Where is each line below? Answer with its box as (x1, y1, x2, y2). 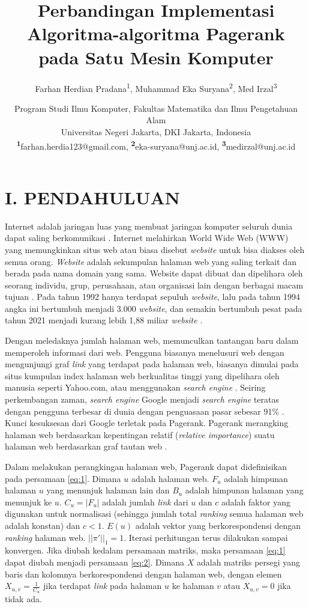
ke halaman (172, 579, 214, 592)
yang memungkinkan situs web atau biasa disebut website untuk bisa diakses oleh (5, 243, 305, 255)
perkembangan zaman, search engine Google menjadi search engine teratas (5, 393, 280, 406)
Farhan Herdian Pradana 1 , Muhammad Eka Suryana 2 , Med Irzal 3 (35, 80, 277, 94)
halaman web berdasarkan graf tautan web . (5, 440, 167, 453)
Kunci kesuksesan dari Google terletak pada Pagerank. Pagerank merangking (5, 416, 289, 429)
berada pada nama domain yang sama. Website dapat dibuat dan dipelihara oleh (5, 267, 303, 279)
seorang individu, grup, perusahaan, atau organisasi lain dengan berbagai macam (5, 278, 304, 291)
